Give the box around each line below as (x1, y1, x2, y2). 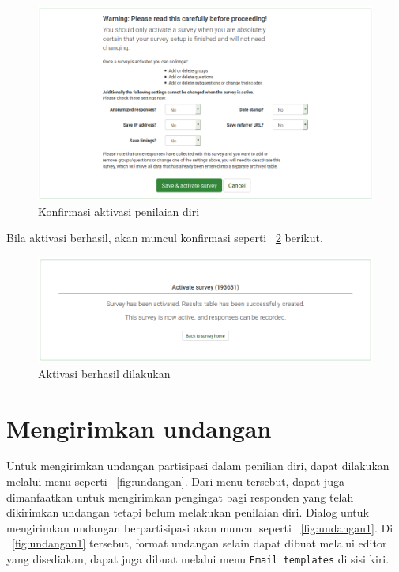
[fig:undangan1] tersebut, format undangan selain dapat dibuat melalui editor (12, 535, 387, 551)
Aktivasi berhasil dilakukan (38, 365, 171, 381)
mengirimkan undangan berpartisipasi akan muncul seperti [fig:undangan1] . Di (6, 519, 393, 536)
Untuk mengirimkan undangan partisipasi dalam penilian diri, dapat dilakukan (6, 457, 390, 474)
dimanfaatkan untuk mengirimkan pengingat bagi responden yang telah (6, 488, 354, 505)
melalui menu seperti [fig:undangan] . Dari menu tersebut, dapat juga (6, 473, 344, 490)
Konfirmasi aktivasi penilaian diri (38, 203, 200, 219)
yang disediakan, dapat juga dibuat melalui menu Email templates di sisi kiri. (6, 551, 390, 567)
